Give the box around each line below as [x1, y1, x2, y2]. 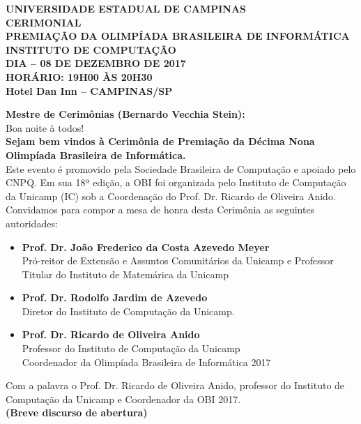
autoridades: [6, 215, 58, 230]
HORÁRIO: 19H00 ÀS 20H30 [6, 69, 153, 84]
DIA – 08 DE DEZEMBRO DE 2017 [6, 56, 186, 70]
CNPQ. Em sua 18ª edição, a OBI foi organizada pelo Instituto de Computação [6, 175, 346, 190]
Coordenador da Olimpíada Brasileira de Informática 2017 [22, 354, 271, 369]
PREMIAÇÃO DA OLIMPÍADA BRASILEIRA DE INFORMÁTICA [6, 29, 350, 43]
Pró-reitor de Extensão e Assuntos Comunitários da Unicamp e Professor [22, 253, 334, 268]
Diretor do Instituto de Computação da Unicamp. [22, 303, 235, 318]
